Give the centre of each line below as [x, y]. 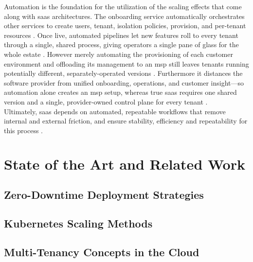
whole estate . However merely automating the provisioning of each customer [118, 54]
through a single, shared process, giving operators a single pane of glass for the [121, 44]
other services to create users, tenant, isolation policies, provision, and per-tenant [125, 26]
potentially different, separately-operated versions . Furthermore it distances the [123, 73]
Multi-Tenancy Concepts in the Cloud [102, 252]
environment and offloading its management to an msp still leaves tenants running [126, 63]
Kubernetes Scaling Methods [78, 223]
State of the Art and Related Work [125, 164]
